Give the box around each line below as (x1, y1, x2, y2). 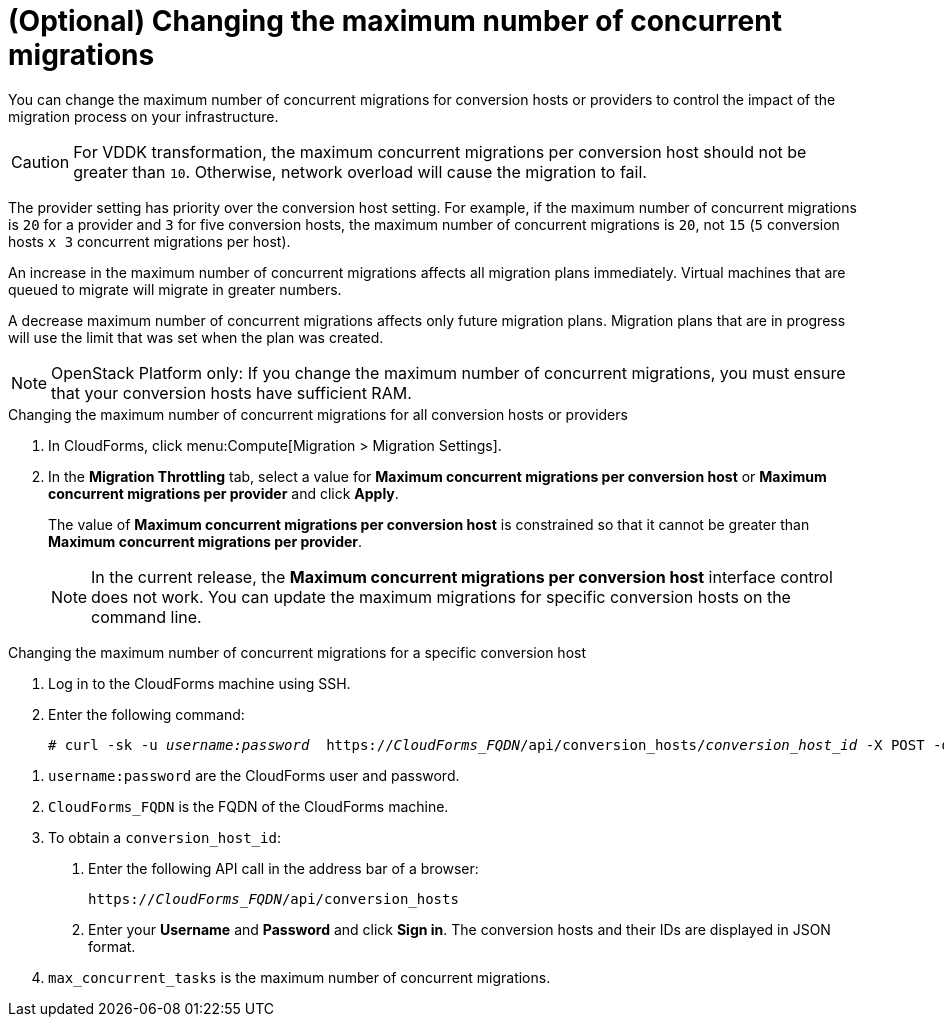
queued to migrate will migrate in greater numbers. (8, 280, 342, 298)
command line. (91, 606, 202, 627)
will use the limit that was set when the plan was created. (8, 328, 384, 346)
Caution (11, 151, 70, 172)
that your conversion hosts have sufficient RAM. (51, 382, 412, 403)
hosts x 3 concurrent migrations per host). (8, 232, 291, 250)
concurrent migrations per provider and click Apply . (48, 484, 399, 502)
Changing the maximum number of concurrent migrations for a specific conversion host (8, 643, 586, 661)
